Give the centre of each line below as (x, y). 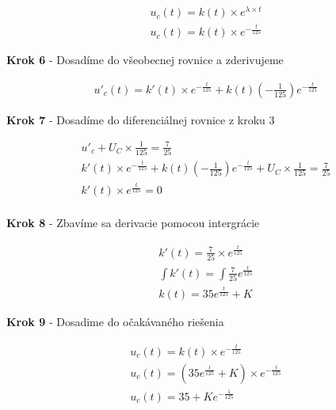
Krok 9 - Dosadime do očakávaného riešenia (115, 322)
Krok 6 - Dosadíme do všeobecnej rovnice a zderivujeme (145, 60)
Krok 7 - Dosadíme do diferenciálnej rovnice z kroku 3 (141, 119)
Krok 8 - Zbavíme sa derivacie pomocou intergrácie (133, 223)
